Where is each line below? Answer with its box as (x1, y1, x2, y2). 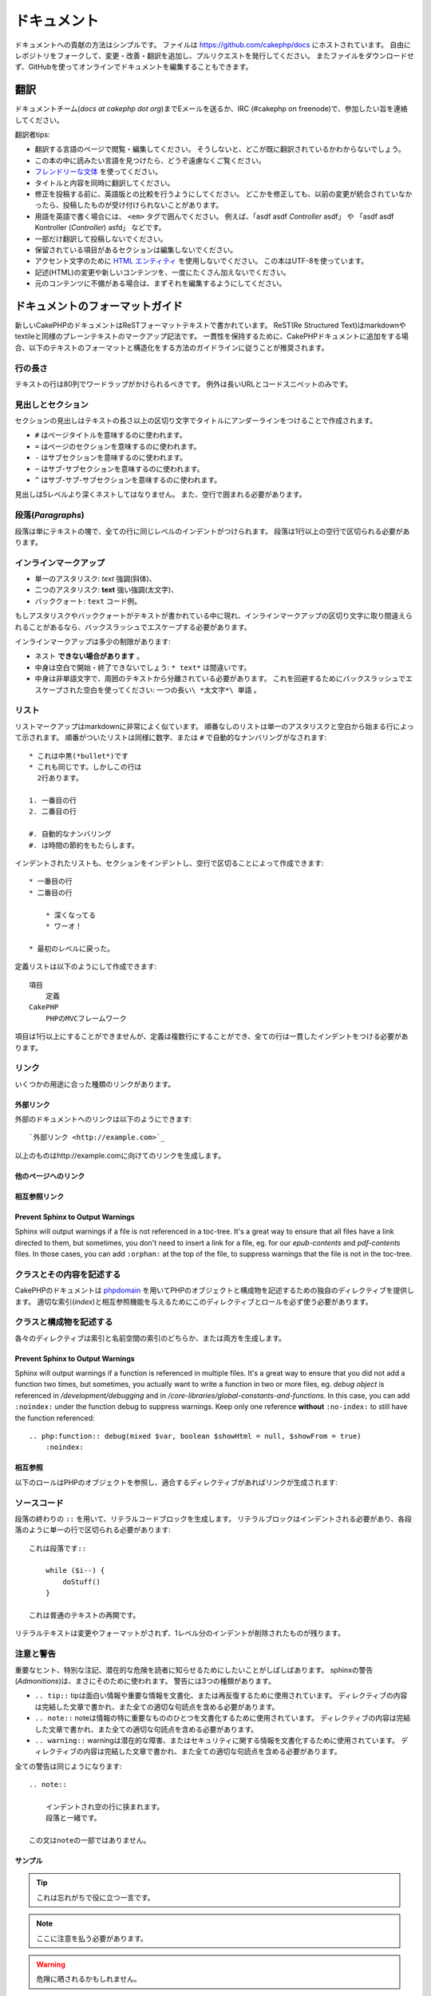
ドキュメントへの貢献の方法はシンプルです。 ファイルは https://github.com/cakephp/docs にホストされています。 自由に (14, 40, 411, 50)
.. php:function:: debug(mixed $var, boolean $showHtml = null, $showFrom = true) (29, 1432, 362, 1440)
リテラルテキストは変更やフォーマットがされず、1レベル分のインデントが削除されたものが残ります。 (14, 1629, 345, 1638)
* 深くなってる (45, 910, 96, 920)
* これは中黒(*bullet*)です (29, 751, 129, 760)
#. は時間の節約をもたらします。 (29, 841, 139, 849)
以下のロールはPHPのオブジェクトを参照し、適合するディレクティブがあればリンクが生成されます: (14, 1477, 338, 1487)
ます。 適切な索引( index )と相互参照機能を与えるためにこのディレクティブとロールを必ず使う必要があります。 (14, 1297, 373, 1306)
